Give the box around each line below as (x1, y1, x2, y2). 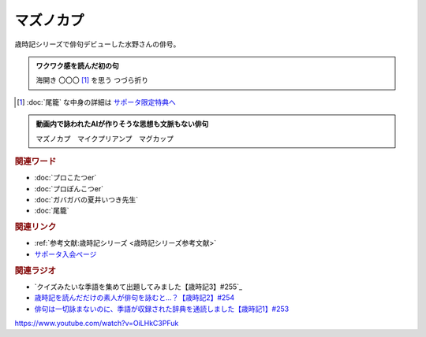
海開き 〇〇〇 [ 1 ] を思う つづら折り (35, 76, 149, 85)
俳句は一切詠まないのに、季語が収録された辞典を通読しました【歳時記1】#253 (34, 304, 290, 313)
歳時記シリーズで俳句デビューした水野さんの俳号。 (14, 39, 181, 49)
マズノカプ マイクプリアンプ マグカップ (35, 134, 174, 143)
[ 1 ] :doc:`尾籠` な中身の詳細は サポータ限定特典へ (17, 97, 177, 106)
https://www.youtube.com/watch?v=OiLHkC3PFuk (14, 318, 179, 328)
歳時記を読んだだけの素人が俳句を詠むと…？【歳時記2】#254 (34, 293, 235, 302)
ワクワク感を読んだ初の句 (35, 61, 119, 70)
